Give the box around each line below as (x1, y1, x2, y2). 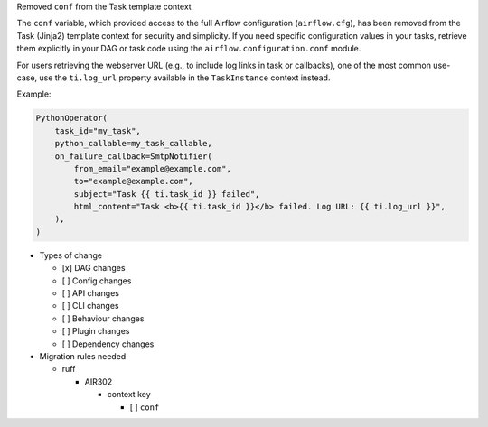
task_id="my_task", (54, 125, 142, 135)
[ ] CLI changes (61, 301, 119, 311)
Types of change (39, 249, 103, 261)
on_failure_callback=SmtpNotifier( (54, 151, 212, 162)
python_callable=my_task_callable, (54, 138, 212, 149)
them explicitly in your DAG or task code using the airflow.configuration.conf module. (16, 43, 361, 54)
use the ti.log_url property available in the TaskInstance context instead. (39, 72, 331, 83)
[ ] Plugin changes (61, 326, 130, 337)
